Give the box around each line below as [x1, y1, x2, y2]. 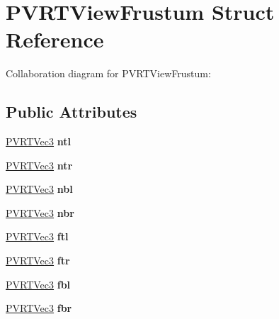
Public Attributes [6, 101, 137, 123]
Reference [6, 25, 104, 54]
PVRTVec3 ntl [6, 134, 71, 149]
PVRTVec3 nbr [6, 205, 74, 220]
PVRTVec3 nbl [6, 181, 73, 196]
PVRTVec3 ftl [6, 229, 69, 244]
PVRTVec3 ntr [6, 157, 73, 172]
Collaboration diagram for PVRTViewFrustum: [6, 66, 211, 81]
